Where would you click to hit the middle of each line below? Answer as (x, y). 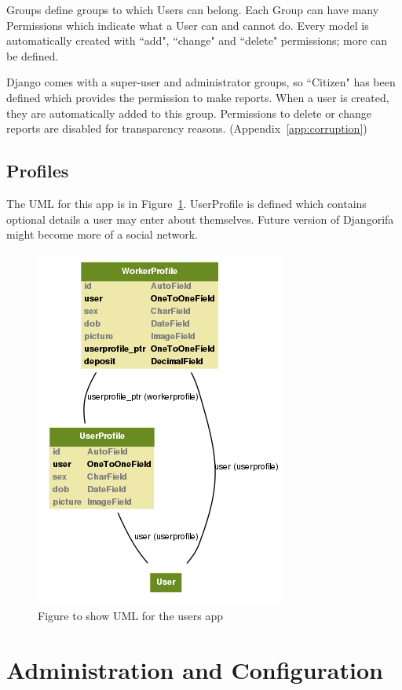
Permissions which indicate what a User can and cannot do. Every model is (188, 25)
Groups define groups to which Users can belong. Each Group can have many (193, 9)
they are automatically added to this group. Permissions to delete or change (189, 113)
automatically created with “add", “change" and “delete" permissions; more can (197, 40)
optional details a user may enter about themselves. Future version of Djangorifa (200, 219)
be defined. (33, 55)
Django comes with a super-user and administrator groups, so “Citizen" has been (201, 82)
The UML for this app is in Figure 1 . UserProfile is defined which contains (186, 203)
